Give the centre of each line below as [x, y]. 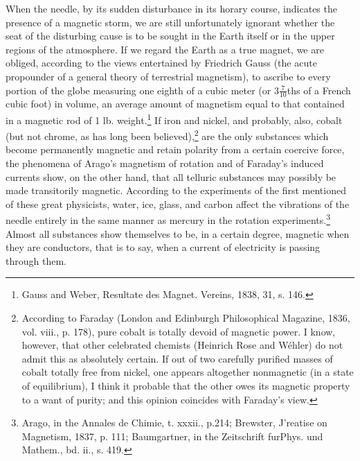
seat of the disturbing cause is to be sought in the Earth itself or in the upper [170, 36]
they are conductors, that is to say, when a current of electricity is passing [163, 247]
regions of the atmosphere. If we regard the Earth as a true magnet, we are [165, 49]
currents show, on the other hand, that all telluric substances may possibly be [171, 176]
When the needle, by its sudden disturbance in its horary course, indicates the [171, 8]
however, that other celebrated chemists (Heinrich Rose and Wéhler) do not [182, 345]
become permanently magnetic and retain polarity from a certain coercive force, [175, 149]
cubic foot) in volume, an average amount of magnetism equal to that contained [175, 104]
